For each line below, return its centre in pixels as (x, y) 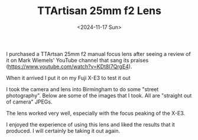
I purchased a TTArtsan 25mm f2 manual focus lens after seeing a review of (98, 54)
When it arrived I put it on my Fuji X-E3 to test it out (68, 78)
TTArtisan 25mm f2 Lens (99, 11)
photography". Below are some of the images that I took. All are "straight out (99, 95)
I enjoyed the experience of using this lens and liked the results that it (91, 124)
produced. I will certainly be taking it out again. (63, 131)
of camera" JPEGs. (29, 102)
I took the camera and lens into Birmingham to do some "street (82, 89)
